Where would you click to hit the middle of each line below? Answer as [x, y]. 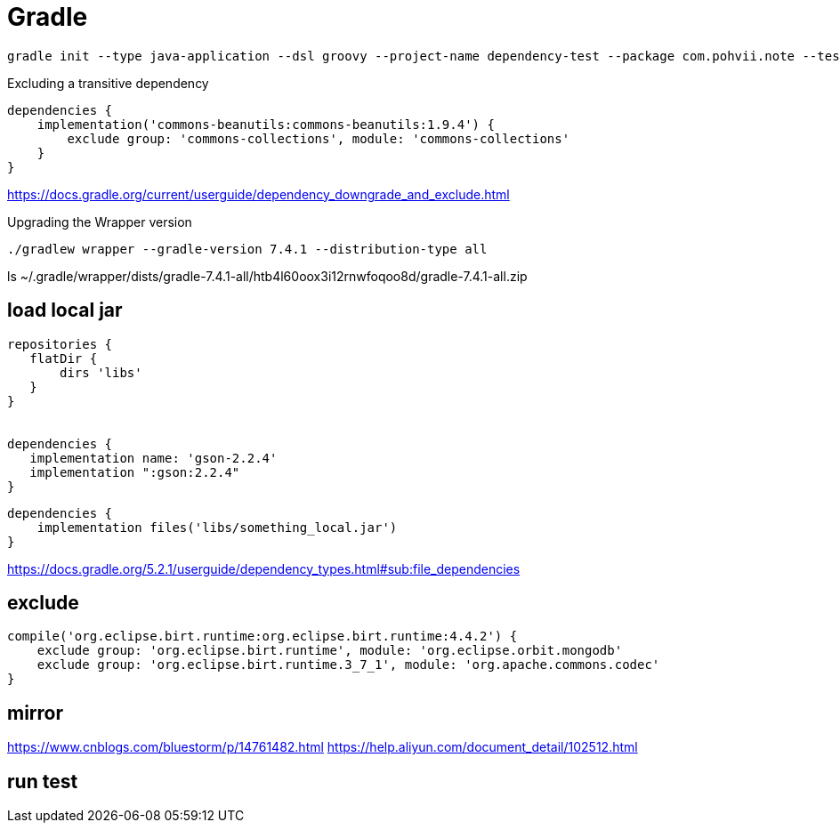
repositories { [60, 344]
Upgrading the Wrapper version [100, 222]
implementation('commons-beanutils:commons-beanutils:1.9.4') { [266, 124]
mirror [36, 713]
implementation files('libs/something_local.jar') [217, 527]
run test [43, 781]
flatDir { [64, 358]
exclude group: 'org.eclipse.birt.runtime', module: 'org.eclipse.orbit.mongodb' [330, 651]
